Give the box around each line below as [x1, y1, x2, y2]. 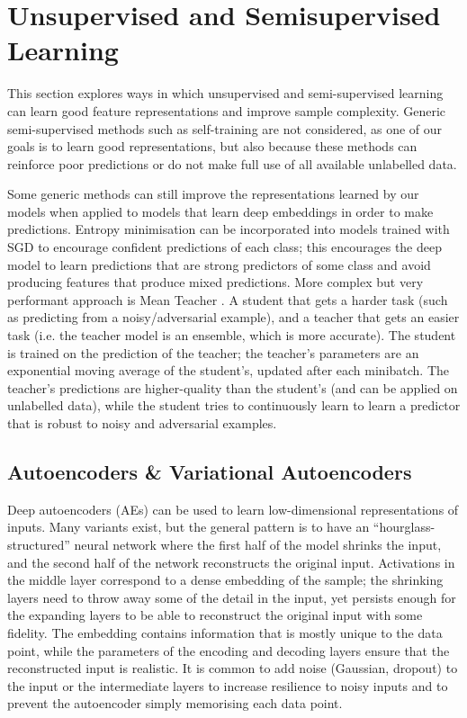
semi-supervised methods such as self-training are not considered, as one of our [7, 119, 443, 138]
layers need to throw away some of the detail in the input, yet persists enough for [7, 588, 456, 606]
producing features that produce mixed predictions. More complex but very [7, 273, 424, 292]
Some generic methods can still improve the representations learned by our [7, 184, 419, 203]
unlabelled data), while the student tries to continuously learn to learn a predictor [7, 396, 461, 415]
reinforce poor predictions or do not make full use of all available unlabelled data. [7, 154, 457, 173]
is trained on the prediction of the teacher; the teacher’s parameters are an [7, 343, 419, 362]
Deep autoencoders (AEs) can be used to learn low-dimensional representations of [7, 499, 459, 518]
